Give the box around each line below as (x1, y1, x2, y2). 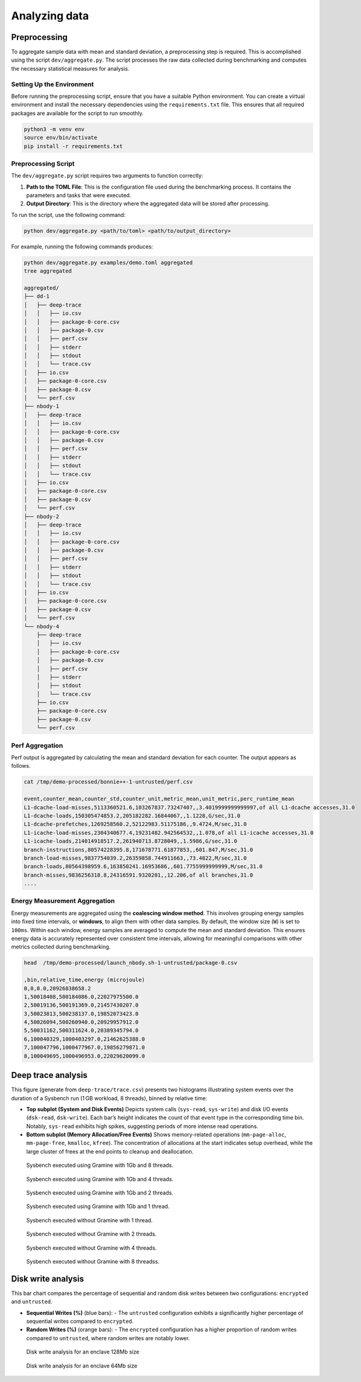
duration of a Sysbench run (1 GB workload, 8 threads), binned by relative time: (11, 1094, 208, 1101)
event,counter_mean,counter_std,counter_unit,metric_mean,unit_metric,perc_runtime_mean (24, 796, 295, 802)
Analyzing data (11, 9, 89, 22)
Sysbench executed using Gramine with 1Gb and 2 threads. (26, 1189, 174, 1196)
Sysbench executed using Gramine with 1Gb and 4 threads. (26, 1175, 174, 1182)
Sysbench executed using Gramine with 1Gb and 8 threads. (26, 1161, 174, 1169)
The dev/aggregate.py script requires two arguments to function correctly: (11, 172, 203, 180)
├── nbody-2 (24, 513, 60, 520)
